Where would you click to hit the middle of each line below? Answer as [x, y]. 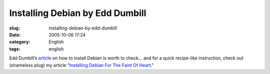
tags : [15, 49]
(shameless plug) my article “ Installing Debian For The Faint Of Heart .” [81, 65]
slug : [14, 28]
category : [20, 42]
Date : [15, 34]
